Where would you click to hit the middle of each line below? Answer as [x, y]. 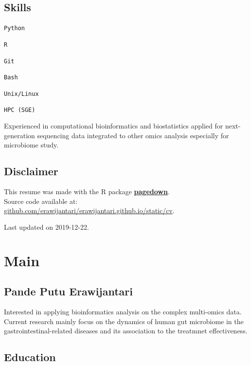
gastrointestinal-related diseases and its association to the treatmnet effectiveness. [126, 331]
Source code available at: [41, 201]
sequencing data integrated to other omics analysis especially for [133, 135]
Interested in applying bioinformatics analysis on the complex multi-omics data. [123, 312]
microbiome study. [31, 145]
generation [19, 135]
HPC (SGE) [20, 110]
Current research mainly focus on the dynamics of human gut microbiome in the [124, 321]
